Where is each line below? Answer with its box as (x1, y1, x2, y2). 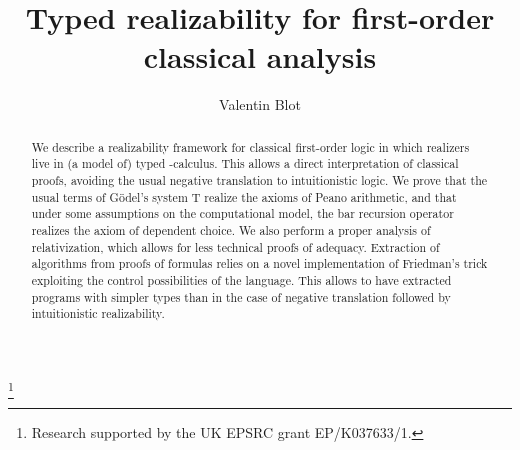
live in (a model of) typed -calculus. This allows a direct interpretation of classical (31, 155, 459, 172)
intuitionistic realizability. (31, 305, 165, 322)
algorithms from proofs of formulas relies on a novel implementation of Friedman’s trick (31, 255, 488, 272)
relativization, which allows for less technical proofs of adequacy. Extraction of (31, 238, 440, 255)
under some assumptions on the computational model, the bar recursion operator (31, 205, 454, 222)
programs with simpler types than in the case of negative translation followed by (31, 288, 451, 305)
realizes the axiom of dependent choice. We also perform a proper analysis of (31, 221, 431, 238)
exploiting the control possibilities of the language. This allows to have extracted (31, 271, 452, 288)
